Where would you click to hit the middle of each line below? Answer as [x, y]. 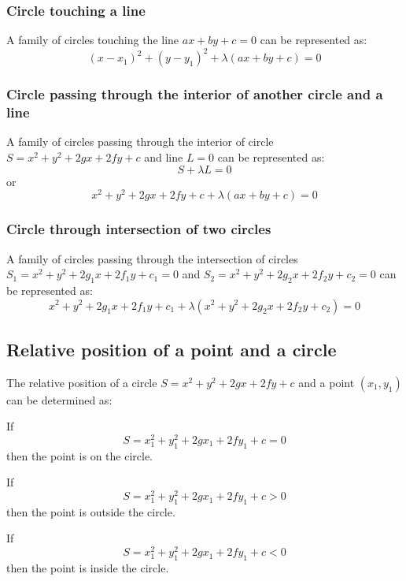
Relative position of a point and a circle [172, 349]
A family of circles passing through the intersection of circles [152, 258]
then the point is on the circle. [80, 455]
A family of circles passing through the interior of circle [140, 142]
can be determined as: [59, 399]
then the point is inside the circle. [88, 567]
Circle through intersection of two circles [139, 229]
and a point [327, 382]
